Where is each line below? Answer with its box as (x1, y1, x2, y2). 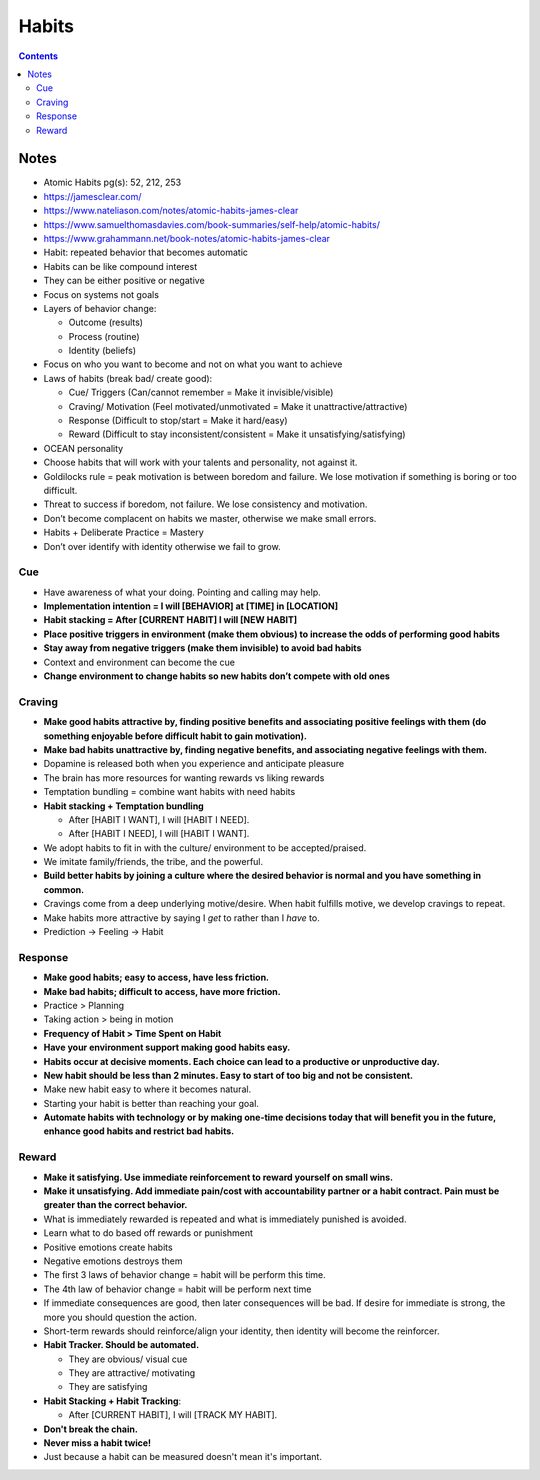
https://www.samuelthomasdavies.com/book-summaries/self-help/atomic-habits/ (43, 218, 380, 230)
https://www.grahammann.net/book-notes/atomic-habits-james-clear (43, 232, 330, 244)
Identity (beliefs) (68, 345, 137, 357)
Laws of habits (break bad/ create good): (43, 372, 213, 384)
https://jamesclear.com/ (43, 190, 142, 202)
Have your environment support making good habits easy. (43, 1041, 291, 1054)
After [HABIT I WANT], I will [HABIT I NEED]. (68, 813, 250, 825)
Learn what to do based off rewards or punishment (43, 1227, 254, 1239)
